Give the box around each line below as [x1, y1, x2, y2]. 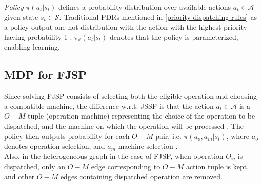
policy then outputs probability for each [4, 130, 130, 141]
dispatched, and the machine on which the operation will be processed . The [4, 120, 244, 131]
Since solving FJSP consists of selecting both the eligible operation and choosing [4, 90, 257, 101]
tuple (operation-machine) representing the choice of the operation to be [28, 110, 255, 121]
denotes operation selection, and [4, 141, 105, 151]
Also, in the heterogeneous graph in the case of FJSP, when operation [4, 150, 224, 161]
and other [4, 171, 35, 181]
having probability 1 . [4, 31, 72, 42]
